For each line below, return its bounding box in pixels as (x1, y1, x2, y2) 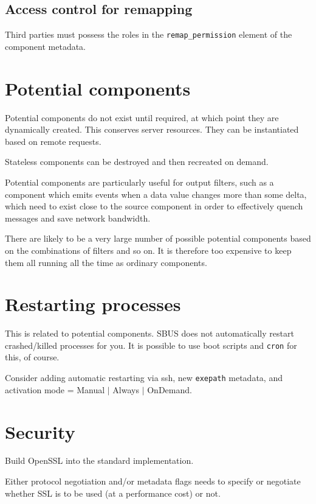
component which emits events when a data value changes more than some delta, (5, 187, 307, 200)
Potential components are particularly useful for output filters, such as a (5, 175, 274, 188)
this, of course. (5, 351, 60, 363)
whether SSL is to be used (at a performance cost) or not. (5, 486, 221, 499)
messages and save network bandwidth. (5, 211, 151, 224)
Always (112, 383, 139, 396)
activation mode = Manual (5, 383, 105, 396)
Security (5, 419, 75, 444)
